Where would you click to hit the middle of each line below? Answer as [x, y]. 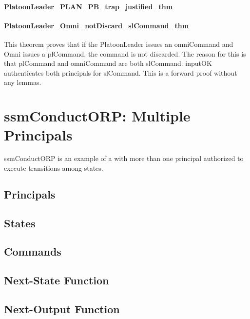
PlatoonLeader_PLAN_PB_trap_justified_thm [88, 6]
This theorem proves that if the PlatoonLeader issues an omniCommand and [119, 44]
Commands [33, 251]
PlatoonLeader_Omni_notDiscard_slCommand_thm [96, 25]
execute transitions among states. [54, 168]
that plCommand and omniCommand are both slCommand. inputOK [108, 63]
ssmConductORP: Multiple [97, 116]
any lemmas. [23, 82]
